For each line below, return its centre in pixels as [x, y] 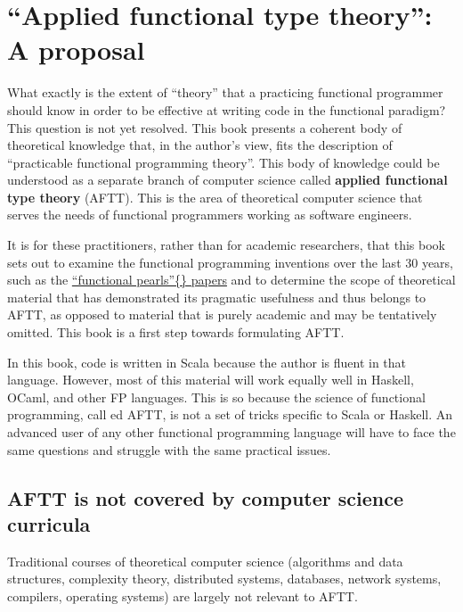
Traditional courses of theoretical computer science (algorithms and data [205, 561]
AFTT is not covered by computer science [206, 497]
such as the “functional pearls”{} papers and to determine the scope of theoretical [231, 280]
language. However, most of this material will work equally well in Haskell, [211, 380]
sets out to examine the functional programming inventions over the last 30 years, [231, 262]
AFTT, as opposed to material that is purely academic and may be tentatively [222, 314]
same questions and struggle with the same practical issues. [169, 449]
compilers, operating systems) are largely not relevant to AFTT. [183, 595]
